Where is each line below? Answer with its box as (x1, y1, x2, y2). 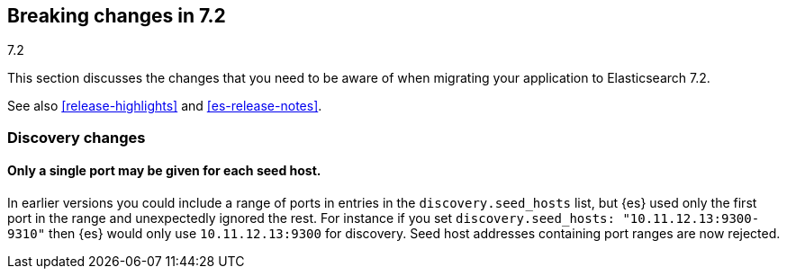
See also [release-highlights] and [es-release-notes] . (7, 98, 322, 114)
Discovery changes (7, 128, 146, 147)
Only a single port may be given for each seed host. (7, 163, 321, 179)
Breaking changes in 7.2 (7, 4, 226, 27)
